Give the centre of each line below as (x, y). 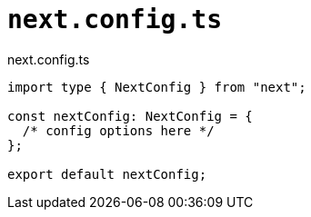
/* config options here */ (118, 130)
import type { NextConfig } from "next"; (157, 87)
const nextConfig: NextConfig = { (130, 116)
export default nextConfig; (107, 174)
